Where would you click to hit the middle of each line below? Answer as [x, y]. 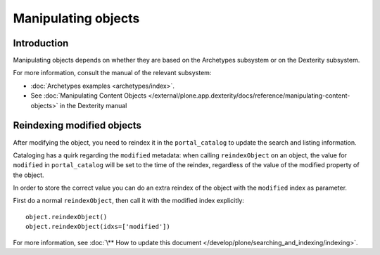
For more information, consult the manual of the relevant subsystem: [112, 73]
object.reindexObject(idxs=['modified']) [98, 227]
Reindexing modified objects [77, 125]
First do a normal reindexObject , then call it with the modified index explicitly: [128, 201]
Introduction [41, 43]
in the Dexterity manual [94, 105]
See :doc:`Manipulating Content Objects [89, 96]
